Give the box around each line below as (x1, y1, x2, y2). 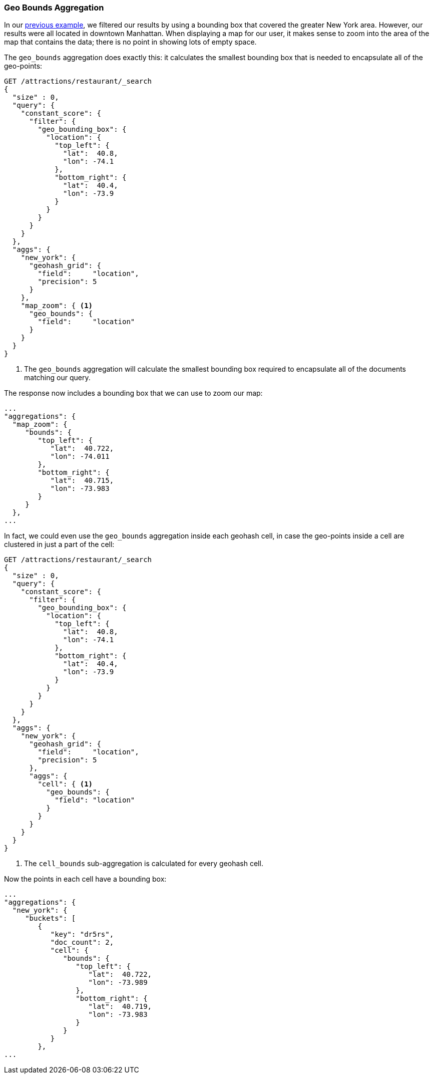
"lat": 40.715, (50, 476, 114, 485)
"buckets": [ (25, 914, 76, 923)
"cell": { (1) (38, 780, 93, 788)
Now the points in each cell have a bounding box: (4, 875, 167, 884)
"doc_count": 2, (50, 938, 114, 947)
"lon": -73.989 (88, 978, 148, 987)
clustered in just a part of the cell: (4, 540, 115, 549)
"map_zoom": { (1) (21, 302, 93, 310)
